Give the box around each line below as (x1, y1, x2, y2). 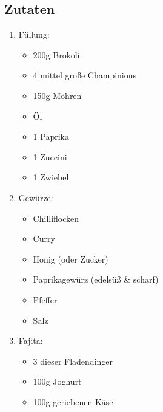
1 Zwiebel (33, 171, 69, 184)
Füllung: (18, 28, 50, 41)
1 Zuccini (33, 150, 67, 163)
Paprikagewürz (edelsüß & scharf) (33, 273, 159, 286)
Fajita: (18, 334, 43, 347)
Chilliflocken (33, 211, 79, 224)
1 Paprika (33, 130, 69, 143)
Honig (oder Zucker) (33, 252, 108, 265)
